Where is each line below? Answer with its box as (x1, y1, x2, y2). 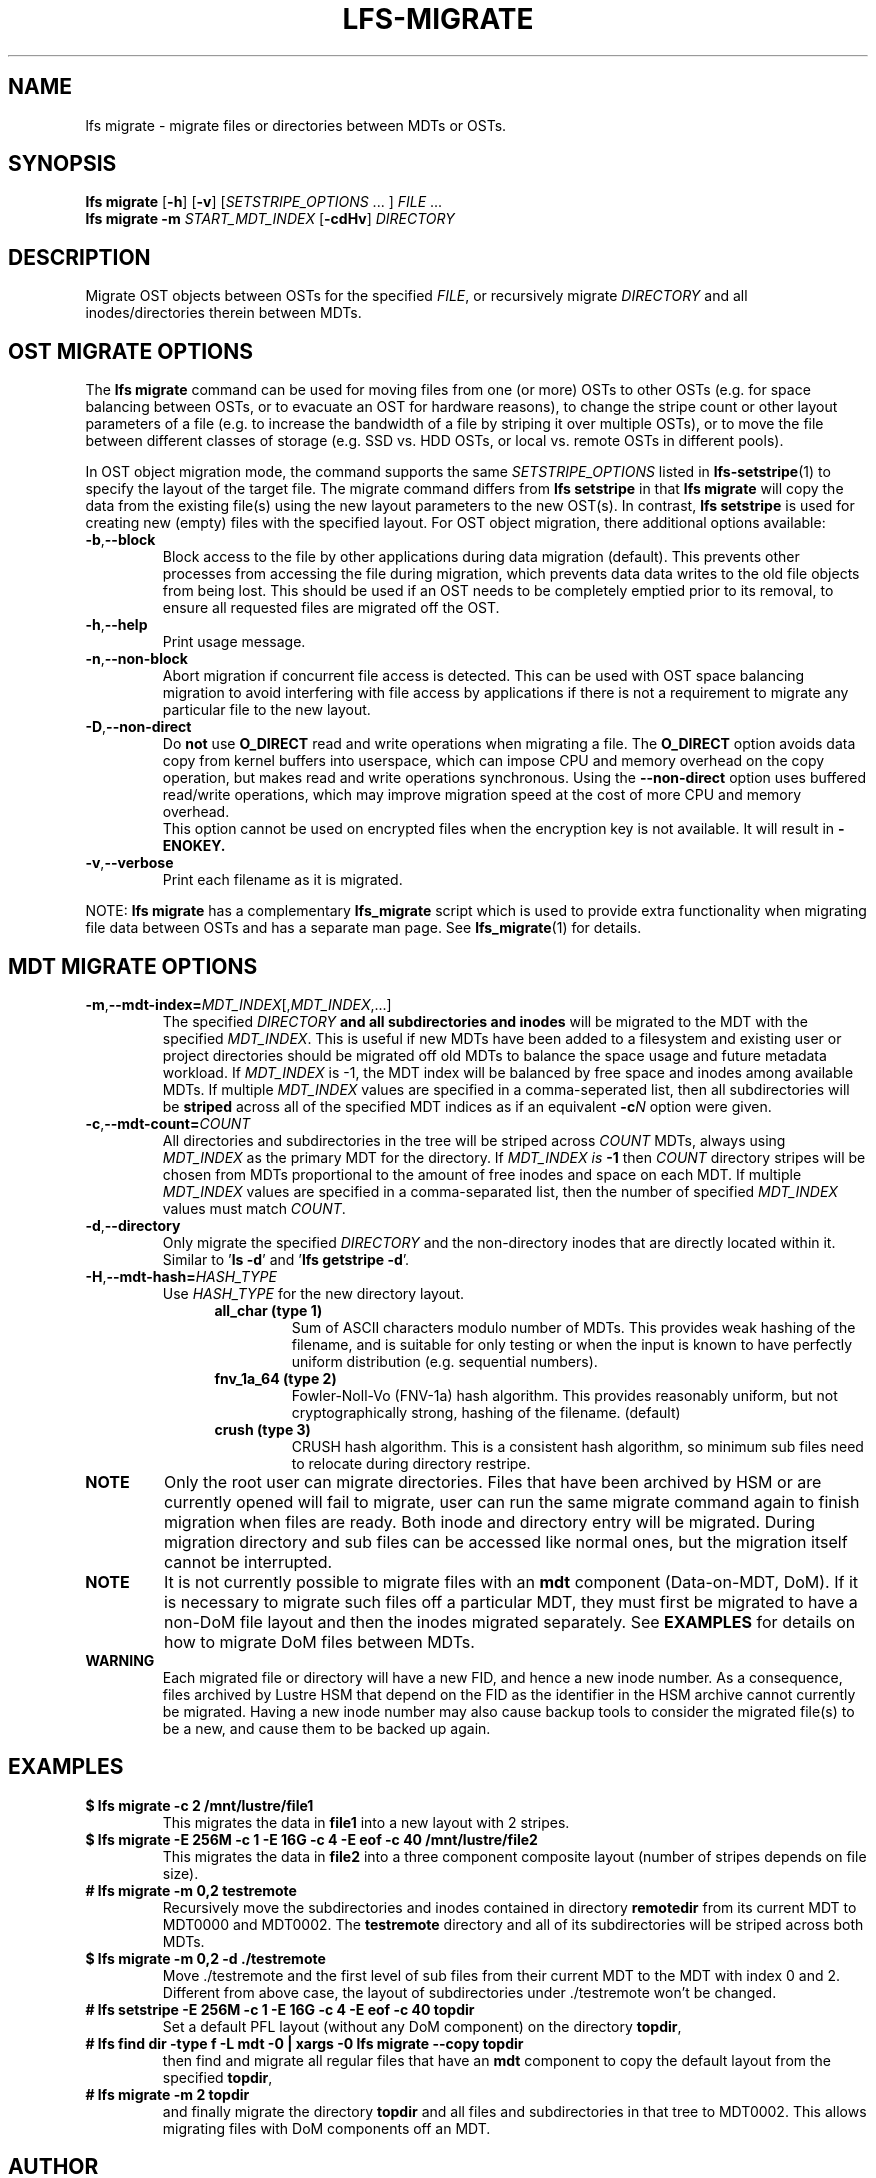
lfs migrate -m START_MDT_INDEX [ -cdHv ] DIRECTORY (85, 210, 455, 228)
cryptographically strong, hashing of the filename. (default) (291, 1403, 681, 1421)
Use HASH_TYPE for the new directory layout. (162, 1284, 465, 1302)
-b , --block (85, 531, 156, 549)
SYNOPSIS (8, 151, 117, 177)
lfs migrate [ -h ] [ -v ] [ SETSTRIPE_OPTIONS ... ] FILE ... (85, 193, 443, 211)
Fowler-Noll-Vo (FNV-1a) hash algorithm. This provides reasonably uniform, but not (291, 1386, 838, 1404)
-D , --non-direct (85, 718, 192, 736)
